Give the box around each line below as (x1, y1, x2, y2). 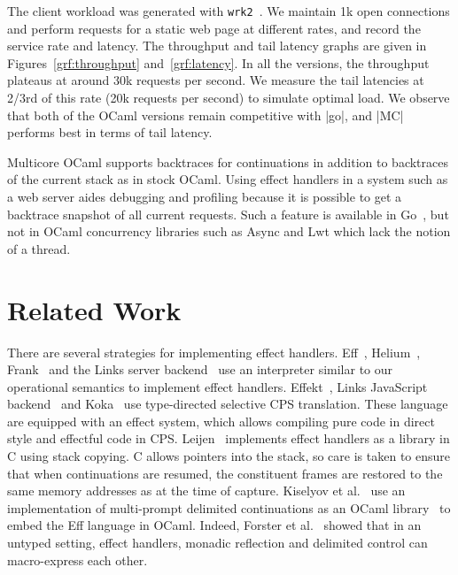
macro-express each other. (7, 550, 148, 569)
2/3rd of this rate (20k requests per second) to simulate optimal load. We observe (7, 88, 450, 107)
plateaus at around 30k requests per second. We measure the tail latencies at (7, 71, 424, 89)
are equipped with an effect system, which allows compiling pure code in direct (7, 411, 435, 430)
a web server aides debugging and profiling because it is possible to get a (7, 188, 402, 205)
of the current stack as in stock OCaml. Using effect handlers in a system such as (7, 170, 448, 188)
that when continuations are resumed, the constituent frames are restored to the (7, 464, 443, 482)
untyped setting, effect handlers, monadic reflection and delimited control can (7, 533, 428, 552)
